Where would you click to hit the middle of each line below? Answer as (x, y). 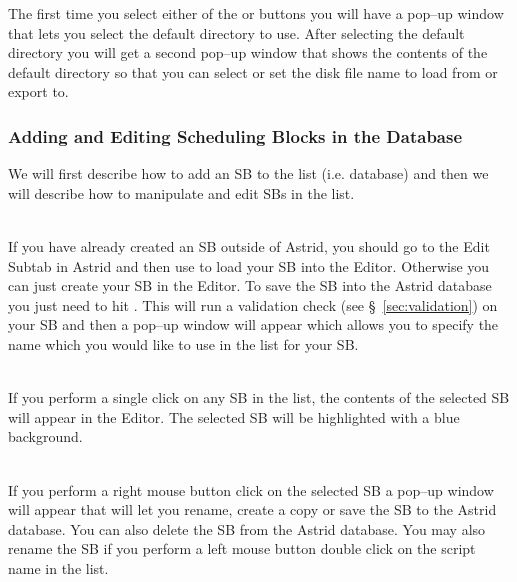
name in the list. (58, 567)
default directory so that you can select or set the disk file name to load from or (253, 71)
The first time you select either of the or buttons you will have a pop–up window (256, 13)
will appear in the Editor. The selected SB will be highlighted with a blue (234, 416)
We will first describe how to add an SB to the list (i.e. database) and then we (248, 173)
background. (45, 436)
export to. (38, 91)
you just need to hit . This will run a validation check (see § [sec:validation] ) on (253, 304)
